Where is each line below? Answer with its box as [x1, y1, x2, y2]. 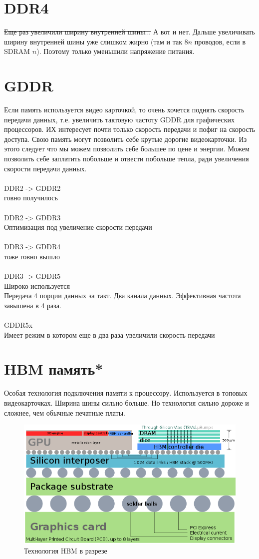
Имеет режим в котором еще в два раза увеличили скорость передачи [4, 329, 215, 340]
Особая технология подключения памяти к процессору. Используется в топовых [4, 388, 248, 398]
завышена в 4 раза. [4, 300, 61, 310]
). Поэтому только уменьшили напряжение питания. [36, 46, 195, 56]
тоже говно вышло [4, 251, 60, 261]
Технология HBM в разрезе [24, 546, 107, 556]
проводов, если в [194, 36, 246, 46]
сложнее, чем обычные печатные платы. [4, 407, 126, 418]
